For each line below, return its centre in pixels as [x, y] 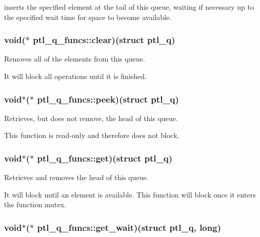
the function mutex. [35, 204]
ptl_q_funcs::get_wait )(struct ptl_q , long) [129, 227]
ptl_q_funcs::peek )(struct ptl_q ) [108, 99]
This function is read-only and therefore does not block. [92, 135]
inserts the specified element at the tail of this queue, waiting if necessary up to [129, 7]
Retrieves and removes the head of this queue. [76, 177]
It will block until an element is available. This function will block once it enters [130, 194]
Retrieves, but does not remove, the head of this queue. [91, 118]
